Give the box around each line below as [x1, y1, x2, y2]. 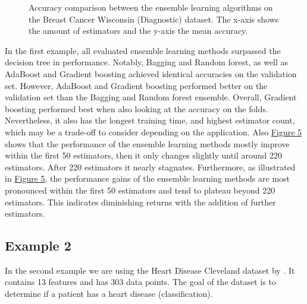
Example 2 [5, 236, 71, 255]
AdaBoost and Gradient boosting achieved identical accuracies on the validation [5, 67, 297, 80]
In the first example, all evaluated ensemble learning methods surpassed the [5, 44, 281, 56]
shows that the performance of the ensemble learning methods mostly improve [5, 137, 290, 150]
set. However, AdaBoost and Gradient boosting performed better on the [5, 79, 268, 91]
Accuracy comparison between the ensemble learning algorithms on [29, 1, 273, 13]
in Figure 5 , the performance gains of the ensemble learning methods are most [5, 172, 290, 185]
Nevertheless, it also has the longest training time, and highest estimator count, [5, 114, 295, 126]
